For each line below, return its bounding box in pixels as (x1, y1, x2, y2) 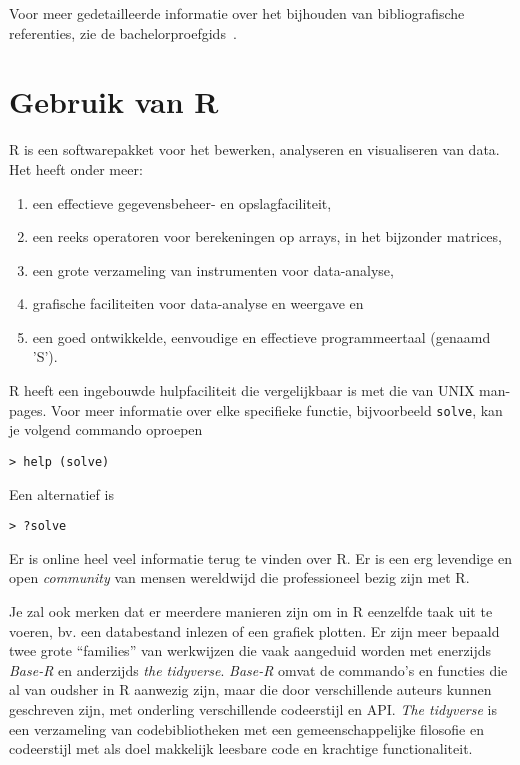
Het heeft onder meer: (9, 158, 143, 179)
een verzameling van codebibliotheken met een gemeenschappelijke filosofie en (9, 718, 484, 739)
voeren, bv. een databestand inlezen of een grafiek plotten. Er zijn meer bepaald (9, 620, 500, 641)
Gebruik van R (9, 81, 219, 122)
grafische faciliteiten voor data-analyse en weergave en (32, 293, 364, 314)
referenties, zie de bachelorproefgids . (9, 22, 237, 43)
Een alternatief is (9, 483, 114, 504)
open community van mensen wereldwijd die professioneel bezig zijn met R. (9, 567, 470, 588)
